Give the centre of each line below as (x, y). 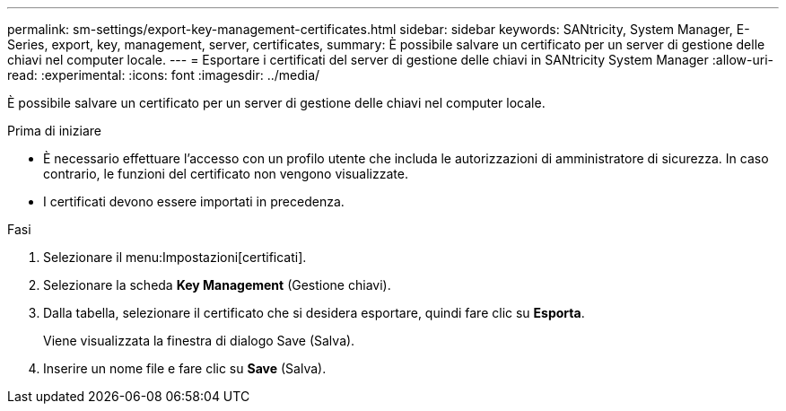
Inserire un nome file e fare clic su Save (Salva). (185, 368)
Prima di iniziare (54, 131)
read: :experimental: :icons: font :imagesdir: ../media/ (164, 75)
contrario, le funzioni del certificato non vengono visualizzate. (226, 174)
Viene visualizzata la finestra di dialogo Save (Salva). (199, 341)
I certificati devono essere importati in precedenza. (194, 201)
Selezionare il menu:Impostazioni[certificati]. (175, 257)
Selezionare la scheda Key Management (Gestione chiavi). (217, 285)
